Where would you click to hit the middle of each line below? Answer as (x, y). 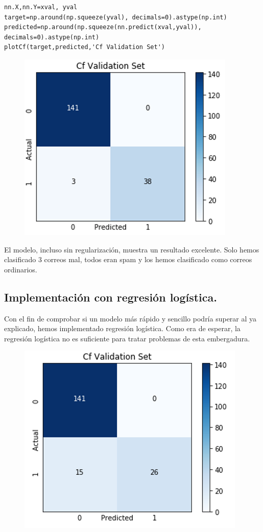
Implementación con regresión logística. (111, 297)
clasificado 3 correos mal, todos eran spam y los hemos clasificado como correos (128, 259)
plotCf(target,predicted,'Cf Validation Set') (85, 47)
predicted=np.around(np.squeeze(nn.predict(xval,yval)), (103, 27)
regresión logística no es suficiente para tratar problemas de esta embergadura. (127, 338)
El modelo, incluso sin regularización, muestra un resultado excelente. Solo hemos (132, 249)
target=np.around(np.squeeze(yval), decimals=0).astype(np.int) (116, 17)
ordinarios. (21, 269)
